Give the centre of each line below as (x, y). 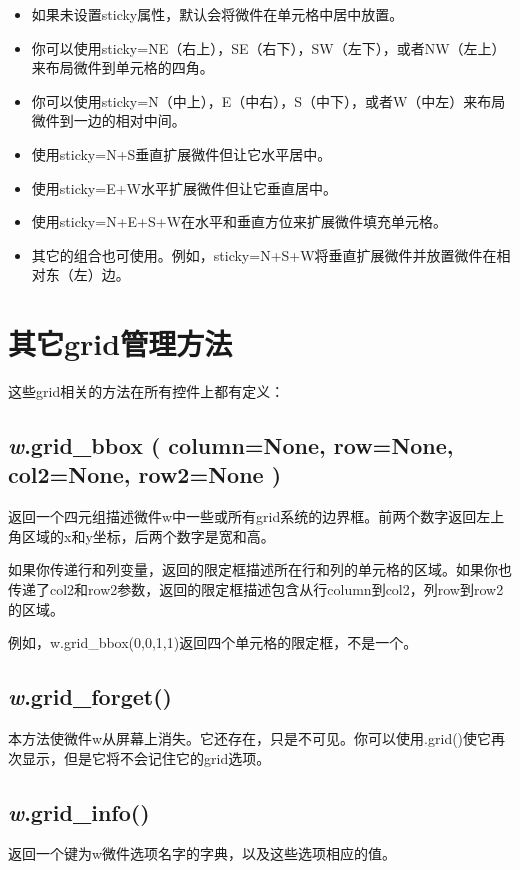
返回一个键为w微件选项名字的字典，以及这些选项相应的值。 (202, 853)
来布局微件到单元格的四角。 (122, 67)
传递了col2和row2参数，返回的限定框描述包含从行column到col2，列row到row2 (256, 589)
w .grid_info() (79, 811)
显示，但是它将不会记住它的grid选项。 (146, 757)
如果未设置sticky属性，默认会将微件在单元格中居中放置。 (217, 14)
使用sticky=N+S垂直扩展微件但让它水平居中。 (181, 153)
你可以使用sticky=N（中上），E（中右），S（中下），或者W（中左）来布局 (268, 100)
